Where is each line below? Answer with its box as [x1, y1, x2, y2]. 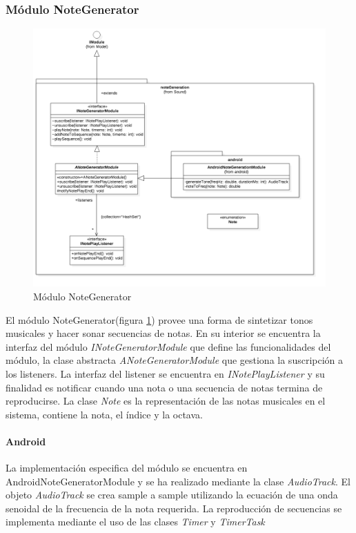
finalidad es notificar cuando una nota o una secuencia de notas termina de [6, 380, 323, 394]
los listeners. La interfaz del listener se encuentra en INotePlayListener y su [6, 366, 325, 380]
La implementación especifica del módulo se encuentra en [6, 461, 248, 475]
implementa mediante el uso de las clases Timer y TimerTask [6, 514, 265, 529]
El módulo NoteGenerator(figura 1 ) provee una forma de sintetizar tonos [6, 312, 313, 327]
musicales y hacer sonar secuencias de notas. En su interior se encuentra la [6, 326, 321, 340]
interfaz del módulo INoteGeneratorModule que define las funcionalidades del [6, 339, 331, 353]
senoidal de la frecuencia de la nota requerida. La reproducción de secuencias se [6, 501, 342, 515]
